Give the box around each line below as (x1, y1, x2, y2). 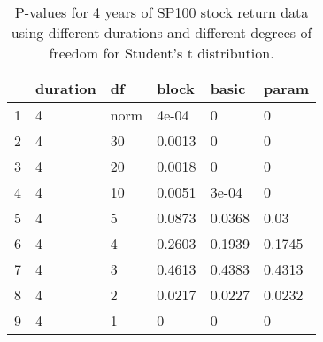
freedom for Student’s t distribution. (49, 43, 274, 63)
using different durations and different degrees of (11, 22, 312, 43)
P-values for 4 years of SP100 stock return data (14, 2, 309, 22)
